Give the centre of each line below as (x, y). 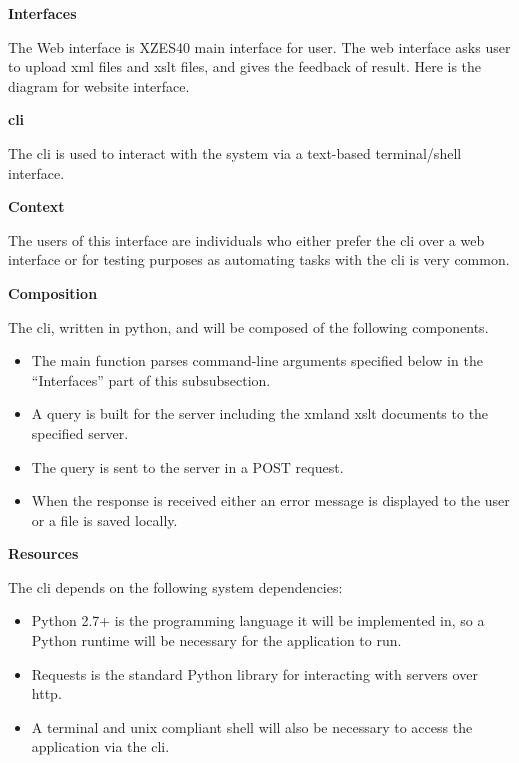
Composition (53, 292)
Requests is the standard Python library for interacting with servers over (254, 673)
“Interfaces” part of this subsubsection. (151, 379)
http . (46, 693)
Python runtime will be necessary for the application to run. (216, 640)
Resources (43, 553)
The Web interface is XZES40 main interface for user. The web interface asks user (259, 46)
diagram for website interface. (99, 85)
